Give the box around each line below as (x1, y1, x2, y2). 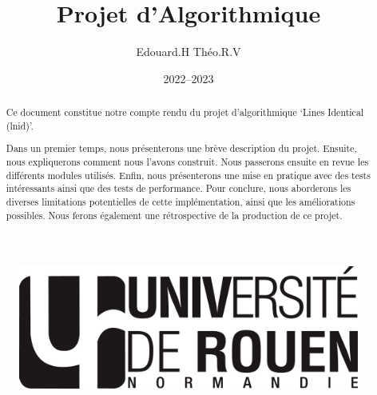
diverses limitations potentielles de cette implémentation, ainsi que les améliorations (6, 194, 355, 208)
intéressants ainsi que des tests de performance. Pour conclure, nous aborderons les (6, 182, 351, 195)
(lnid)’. (6, 118, 34, 132)
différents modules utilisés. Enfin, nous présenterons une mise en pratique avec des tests (6, 168, 371, 182)
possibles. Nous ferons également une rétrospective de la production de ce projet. (6, 208, 343, 221)
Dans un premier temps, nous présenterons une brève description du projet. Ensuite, (6, 142, 357, 155)
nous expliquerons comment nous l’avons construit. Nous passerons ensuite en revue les (6, 154, 369, 168)
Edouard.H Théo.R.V (136, 43, 241, 60)
